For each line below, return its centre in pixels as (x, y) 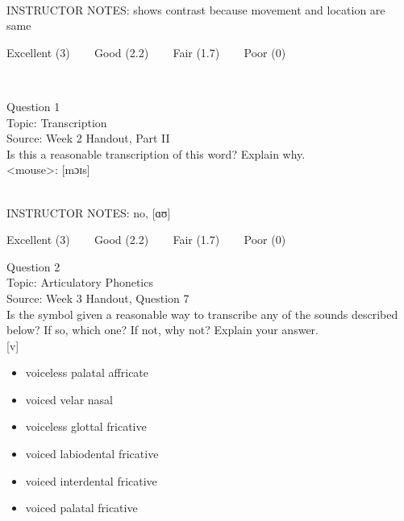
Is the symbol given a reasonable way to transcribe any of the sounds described (202, 314)
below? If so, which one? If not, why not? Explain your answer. (162, 330)
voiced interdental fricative (91, 480)
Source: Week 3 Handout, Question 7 (98, 298)
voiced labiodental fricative (92, 454)
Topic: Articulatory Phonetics (80, 282)
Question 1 (33, 106)
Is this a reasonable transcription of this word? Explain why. (156, 153)
